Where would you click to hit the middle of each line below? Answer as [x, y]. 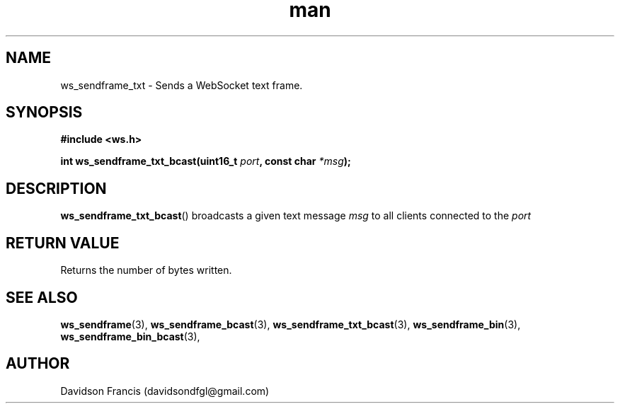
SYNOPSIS [44, 113]
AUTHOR [38, 364]
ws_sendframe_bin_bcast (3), [130, 336]
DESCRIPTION [56, 188]
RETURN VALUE [63, 243]
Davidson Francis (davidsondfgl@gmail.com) [165, 391]
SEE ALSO [42, 297]
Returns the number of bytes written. [146, 270]
